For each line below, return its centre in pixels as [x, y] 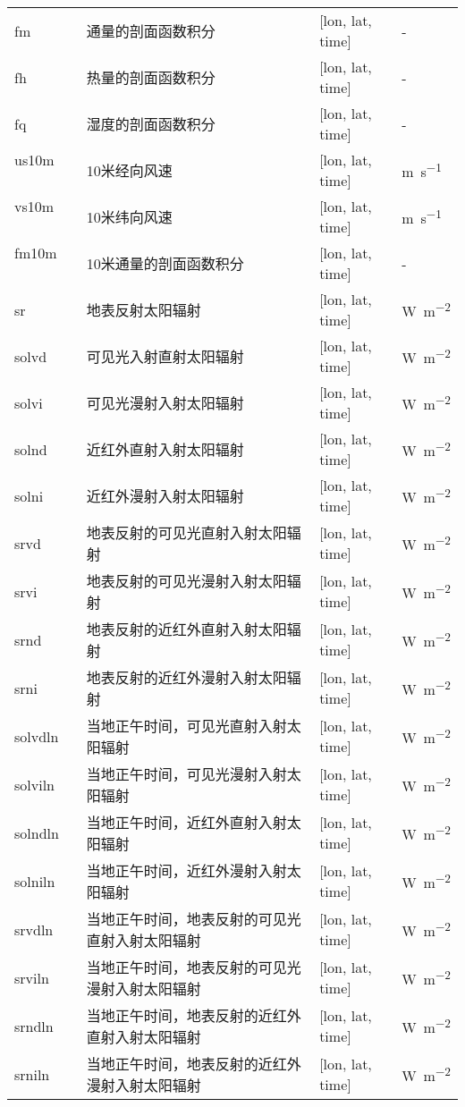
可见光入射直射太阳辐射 [165, 356]
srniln [32, 1074]
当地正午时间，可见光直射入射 [186, 726]
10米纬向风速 [129, 217]
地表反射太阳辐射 [144, 310]
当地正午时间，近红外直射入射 [186, 822]
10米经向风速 [129, 170]
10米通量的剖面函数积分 [165, 263]
